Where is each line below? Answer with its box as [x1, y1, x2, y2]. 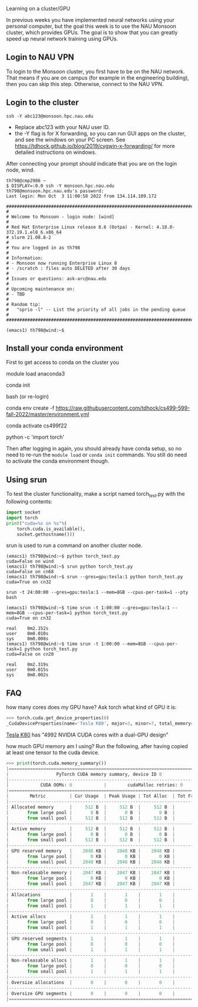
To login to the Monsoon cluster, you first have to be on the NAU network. [6, 68, 185, 75]
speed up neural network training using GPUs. [6, 35, 118, 42]
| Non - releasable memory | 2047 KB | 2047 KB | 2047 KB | [6, 870, 176, 876]
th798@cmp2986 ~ [6, 177, 46, 183]
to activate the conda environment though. [6, 458, 110, 465]
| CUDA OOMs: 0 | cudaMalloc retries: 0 [6, 782, 183, 788]
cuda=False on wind [6, 558, 54, 565]
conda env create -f [6, 404, 55, 412]
